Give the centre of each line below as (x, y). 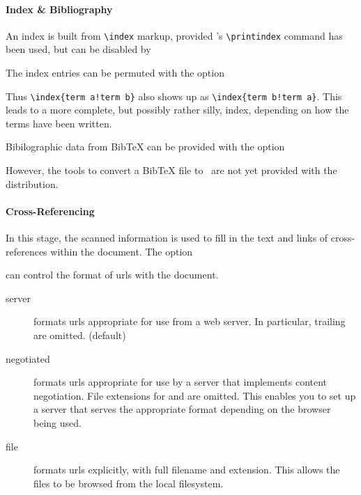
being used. (57, 423)
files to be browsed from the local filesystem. (129, 483)
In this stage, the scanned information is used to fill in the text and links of (167, 238)
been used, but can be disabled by (78, 49)
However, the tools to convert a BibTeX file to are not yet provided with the (171, 170)
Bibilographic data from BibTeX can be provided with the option (145, 147)
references (26, 251)
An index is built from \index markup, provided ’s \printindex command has (174, 35)
